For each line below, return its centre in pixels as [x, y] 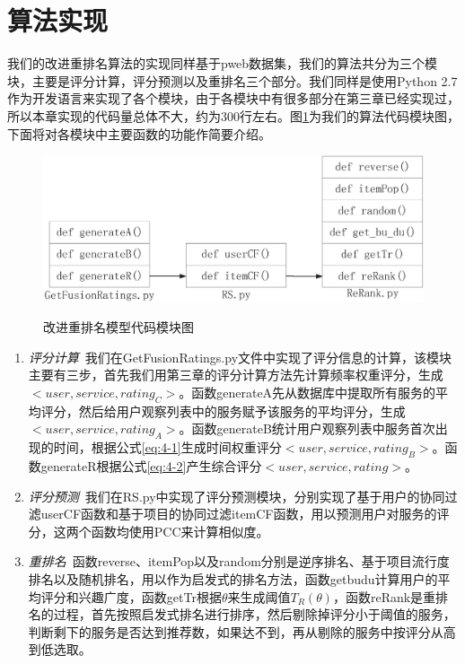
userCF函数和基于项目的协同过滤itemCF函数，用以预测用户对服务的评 [245, 514]
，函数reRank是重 [384, 596]
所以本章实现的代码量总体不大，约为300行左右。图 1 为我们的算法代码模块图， [233, 115]
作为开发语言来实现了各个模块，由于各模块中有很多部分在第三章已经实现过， [233, 98]
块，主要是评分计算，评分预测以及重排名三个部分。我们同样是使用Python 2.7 [232, 80]
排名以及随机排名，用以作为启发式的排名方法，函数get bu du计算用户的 [233, 578]
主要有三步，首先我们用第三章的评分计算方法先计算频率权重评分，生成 [236, 375]
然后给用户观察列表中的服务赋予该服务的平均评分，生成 [242, 411]
